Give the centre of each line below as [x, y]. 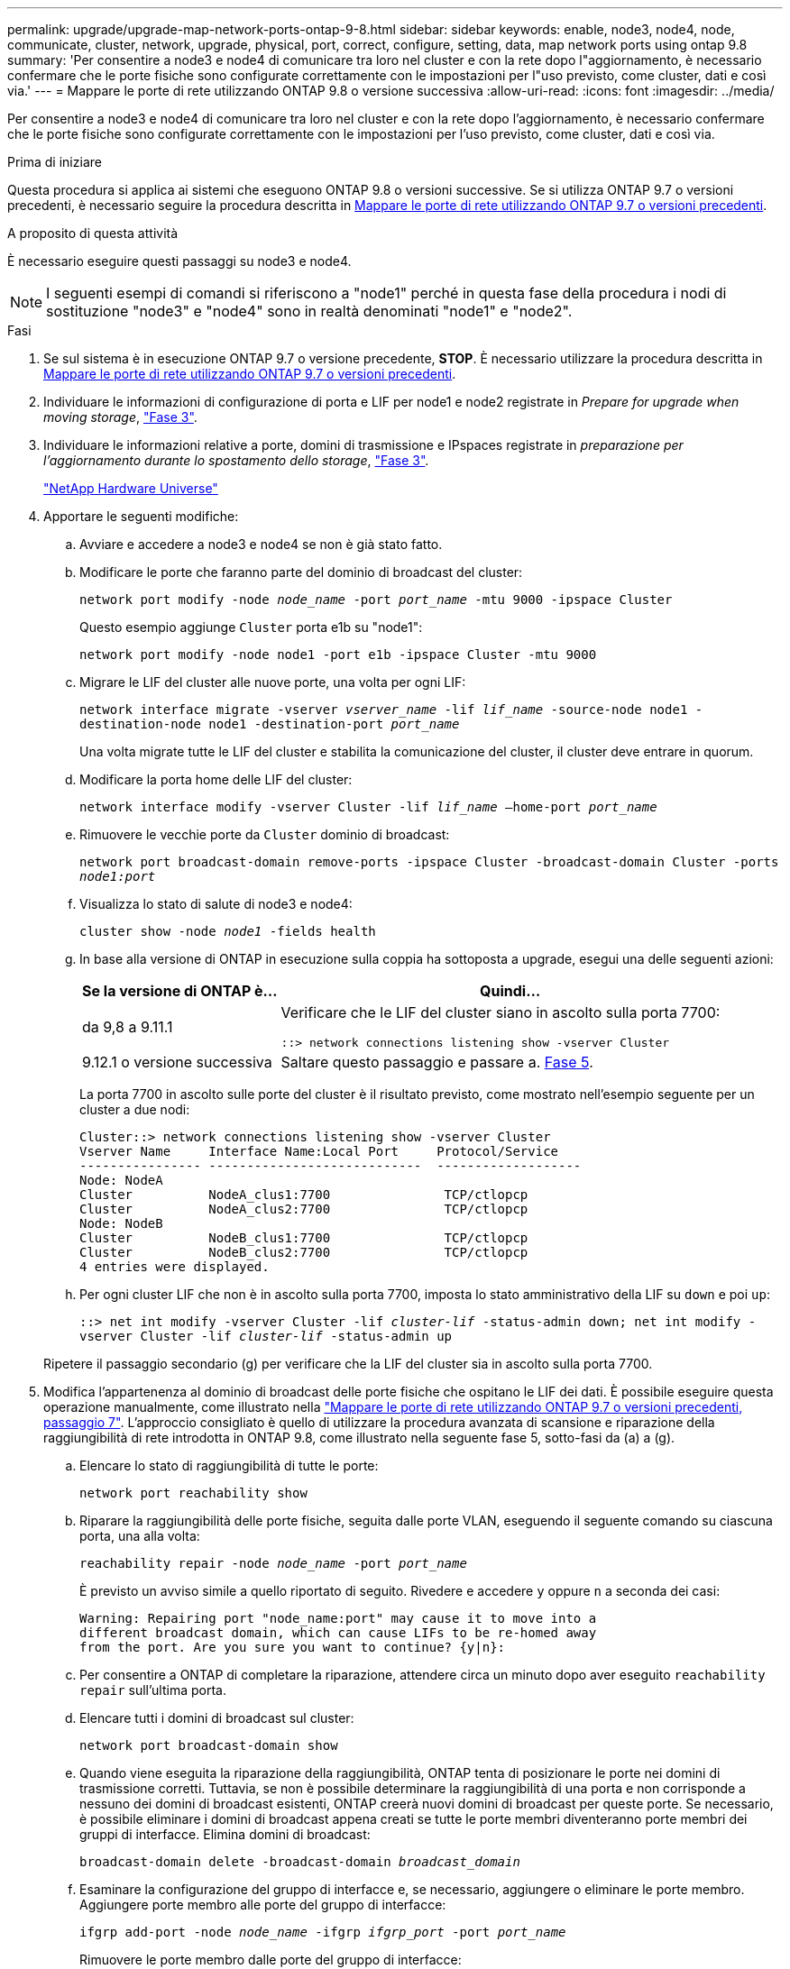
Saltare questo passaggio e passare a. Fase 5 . [437, 1062]
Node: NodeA [121, 1180]
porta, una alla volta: [140, 1536]
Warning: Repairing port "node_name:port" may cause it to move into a [338, 1618]
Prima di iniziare [55, 162]
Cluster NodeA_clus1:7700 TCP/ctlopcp [304, 1195]
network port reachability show [193, 1493]
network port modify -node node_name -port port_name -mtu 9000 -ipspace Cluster [376, 600]
